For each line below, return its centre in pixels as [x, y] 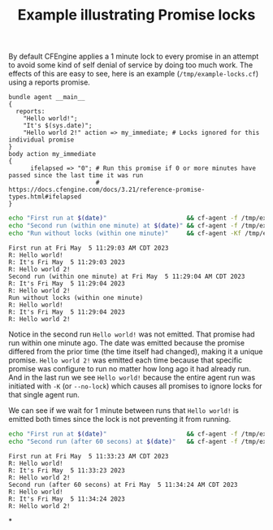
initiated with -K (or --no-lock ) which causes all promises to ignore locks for [135, 386]
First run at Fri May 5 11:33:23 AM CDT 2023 [89, 456]
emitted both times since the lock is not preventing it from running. [120, 419]
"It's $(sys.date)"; [58, 126]
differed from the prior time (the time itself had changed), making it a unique [136, 351]
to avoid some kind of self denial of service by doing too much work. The [131, 65]
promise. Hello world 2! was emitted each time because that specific [126, 360]
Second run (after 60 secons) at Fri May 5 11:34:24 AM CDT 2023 [123, 484]
